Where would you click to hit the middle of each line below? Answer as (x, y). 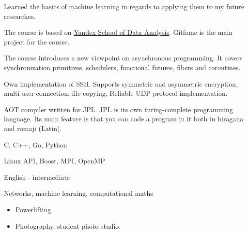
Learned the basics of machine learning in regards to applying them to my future (124, 6)
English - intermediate (37, 177)
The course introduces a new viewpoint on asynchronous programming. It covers (123, 58)
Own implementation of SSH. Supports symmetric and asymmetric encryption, (121, 83)
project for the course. (37, 41)
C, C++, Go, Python (36, 144)
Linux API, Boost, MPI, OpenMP (54, 161)
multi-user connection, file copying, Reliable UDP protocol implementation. (116, 93)
